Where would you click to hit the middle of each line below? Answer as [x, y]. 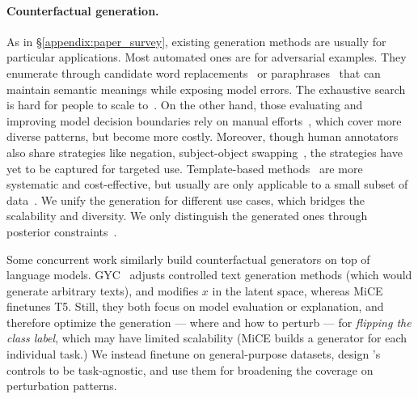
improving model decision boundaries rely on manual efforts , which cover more [204, 120]
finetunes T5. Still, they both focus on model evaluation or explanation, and [195, 306]
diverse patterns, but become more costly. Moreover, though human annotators [203, 136]
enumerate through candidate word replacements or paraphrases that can [194, 72]
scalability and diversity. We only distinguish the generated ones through [187, 216]
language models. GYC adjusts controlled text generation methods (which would [209, 275]
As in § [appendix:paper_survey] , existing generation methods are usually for [196, 41]
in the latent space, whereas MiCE [298, 290]
